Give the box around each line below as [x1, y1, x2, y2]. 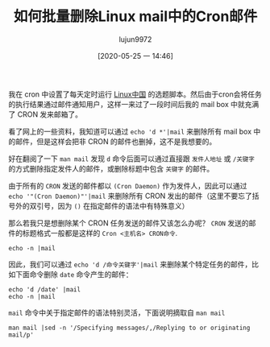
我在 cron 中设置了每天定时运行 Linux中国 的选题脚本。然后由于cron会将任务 [8, 89, 262, 99]
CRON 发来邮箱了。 [17, 109, 83, 119]
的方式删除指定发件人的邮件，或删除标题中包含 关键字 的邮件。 [8, 163, 214, 173]
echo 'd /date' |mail [8, 285, 81, 294]
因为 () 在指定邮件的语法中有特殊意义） [57, 200, 189, 210]
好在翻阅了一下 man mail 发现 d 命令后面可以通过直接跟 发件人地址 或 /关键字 [8, 154, 255, 163]
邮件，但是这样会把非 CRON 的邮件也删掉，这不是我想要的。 [15, 136, 217, 146]
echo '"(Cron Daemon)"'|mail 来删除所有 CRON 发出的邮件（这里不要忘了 [8, 191, 252, 200]
